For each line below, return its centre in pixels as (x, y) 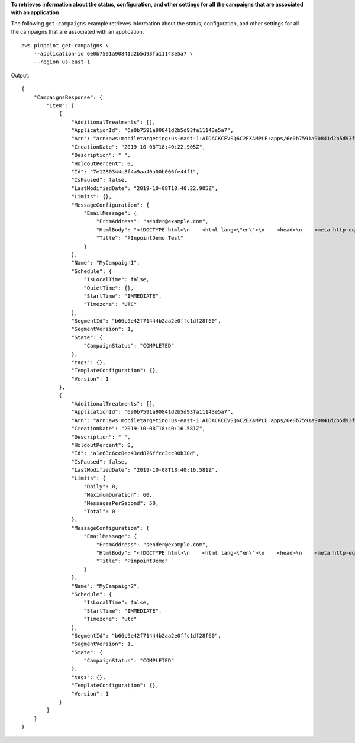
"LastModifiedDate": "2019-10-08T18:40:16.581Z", (145, 470)
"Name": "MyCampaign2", (106, 586)
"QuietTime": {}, (109, 288)
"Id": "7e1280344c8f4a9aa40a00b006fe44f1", (135, 172)
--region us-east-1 (62, 62)
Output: (20, 75)
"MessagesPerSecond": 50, (121, 503)
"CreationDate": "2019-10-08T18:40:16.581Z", (138, 429)
